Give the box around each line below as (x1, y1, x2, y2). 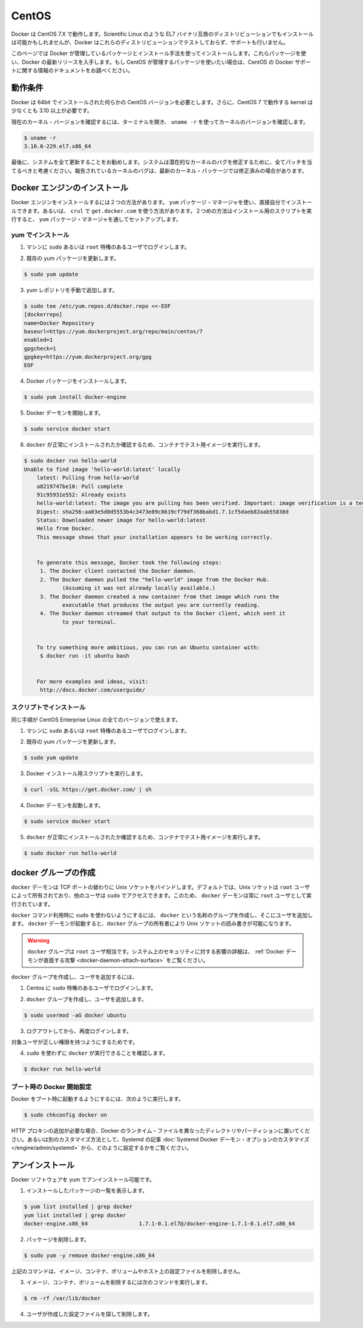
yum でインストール (11, 231, 70, 239)
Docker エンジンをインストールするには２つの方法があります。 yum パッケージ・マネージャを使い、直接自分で (11, 199, 286, 206)
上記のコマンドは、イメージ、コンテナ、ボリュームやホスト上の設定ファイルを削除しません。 (11, 1267, 244, 1275)
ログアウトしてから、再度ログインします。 (26, 1027, 132, 1035)
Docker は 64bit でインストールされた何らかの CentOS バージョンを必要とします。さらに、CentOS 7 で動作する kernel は (11, 99, 313, 106)
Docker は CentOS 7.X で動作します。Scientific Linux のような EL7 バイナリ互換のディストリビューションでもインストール (11, 30, 314, 38)
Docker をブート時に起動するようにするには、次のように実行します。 (11, 1095, 184, 1103)
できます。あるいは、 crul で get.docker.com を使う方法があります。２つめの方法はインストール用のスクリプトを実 (16, 207, 312, 215)
